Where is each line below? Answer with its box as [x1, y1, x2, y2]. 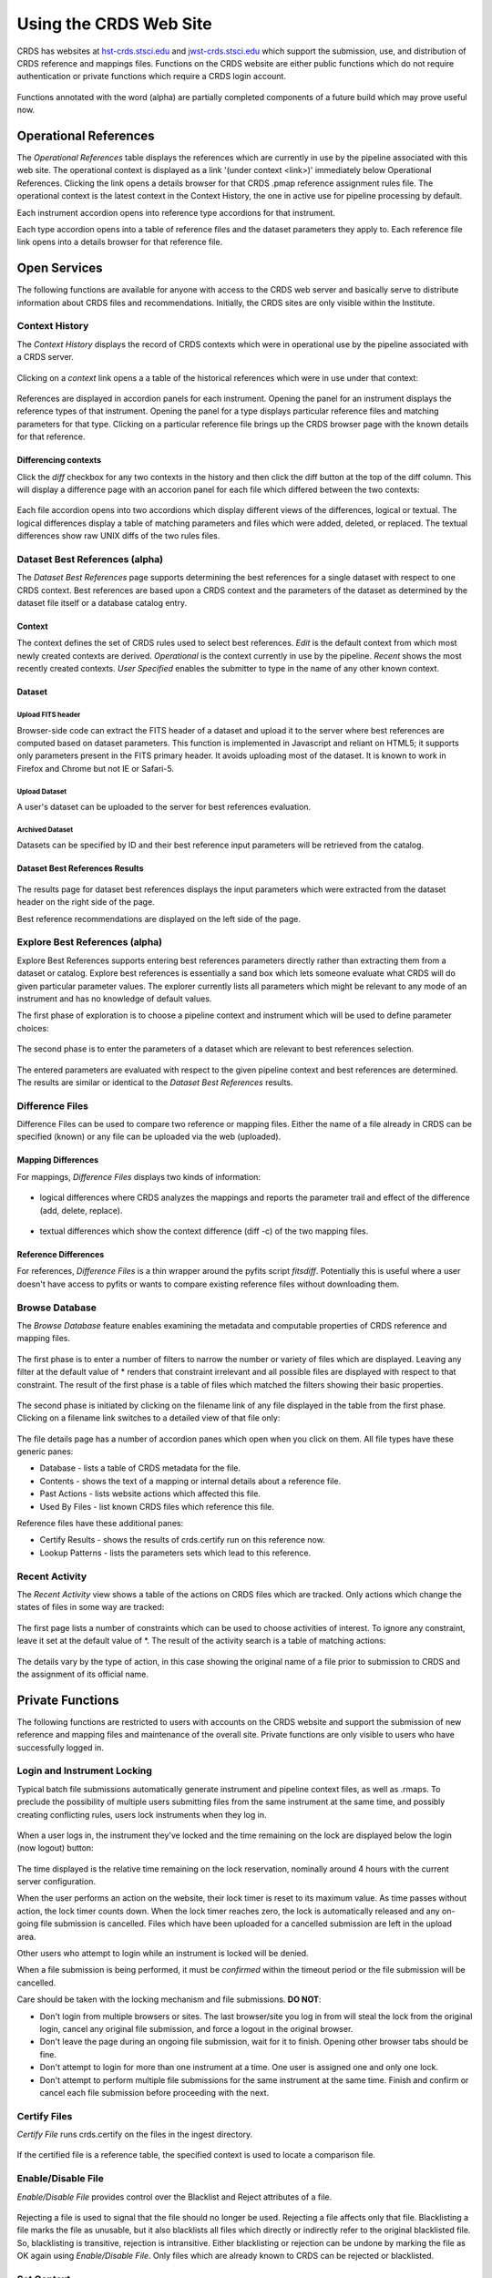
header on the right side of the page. [16, 897, 155, 908]
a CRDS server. [16, 352, 75, 363]
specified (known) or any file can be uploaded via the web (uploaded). [16, 1131, 282, 1143]
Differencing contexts [16, 455, 102, 466]
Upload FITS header [16, 710, 81, 719]
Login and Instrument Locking [16, 1764, 152, 1777]
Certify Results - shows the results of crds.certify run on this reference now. [39, 1534, 325, 1545]
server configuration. [16, 1876, 96, 1887]
